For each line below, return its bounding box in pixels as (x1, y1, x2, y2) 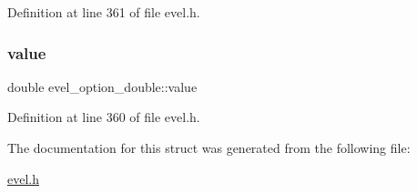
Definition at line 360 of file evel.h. (7, 107, 200, 127)
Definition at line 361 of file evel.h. (7, 3, 200, 21)
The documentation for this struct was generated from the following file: (7, 138, 411, 157)
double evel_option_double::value (7, 76, 198, 96)
